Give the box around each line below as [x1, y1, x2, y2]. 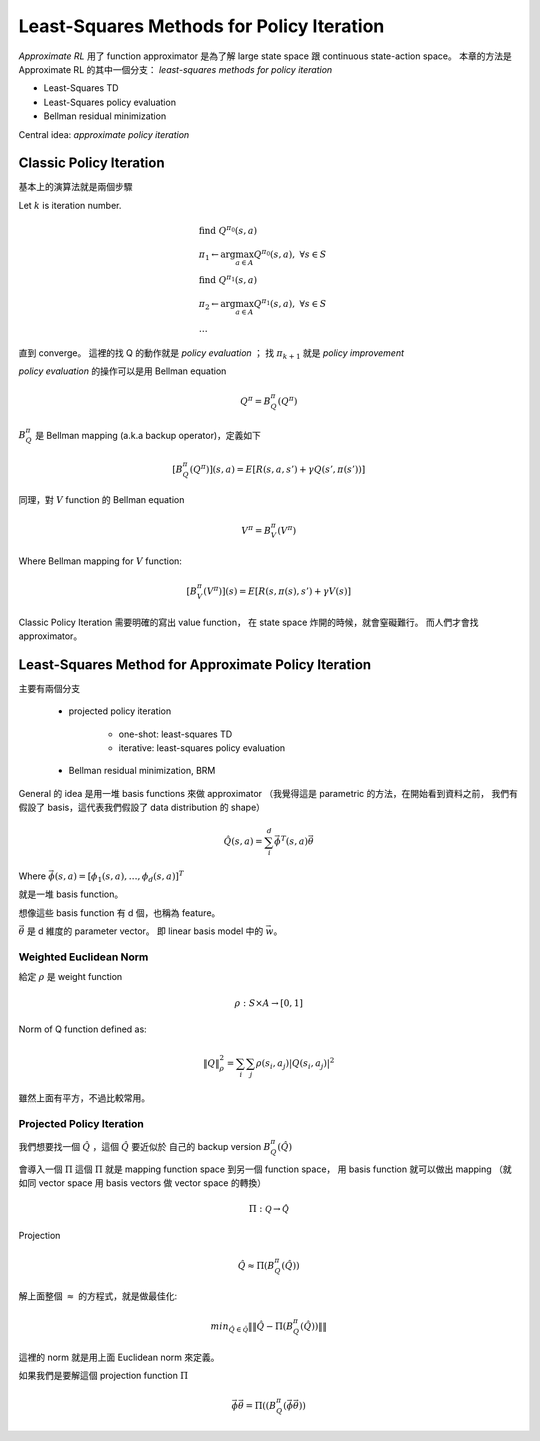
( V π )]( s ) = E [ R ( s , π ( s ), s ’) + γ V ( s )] [203, 584, 352, 597]
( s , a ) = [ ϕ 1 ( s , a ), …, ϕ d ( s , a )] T [54, 869, 185, 884]
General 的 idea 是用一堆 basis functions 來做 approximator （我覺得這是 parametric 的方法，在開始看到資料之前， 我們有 [18, 787, 519, 799]
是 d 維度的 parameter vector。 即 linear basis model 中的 [26, 925, 264, 937]
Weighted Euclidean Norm [18, 950, 149, 964]
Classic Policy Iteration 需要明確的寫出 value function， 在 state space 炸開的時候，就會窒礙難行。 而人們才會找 [18, 616, 479, 628]
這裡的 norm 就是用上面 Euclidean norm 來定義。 [18, 1351, 220, 1363]
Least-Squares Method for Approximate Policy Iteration [18, 656, 372, 673]
